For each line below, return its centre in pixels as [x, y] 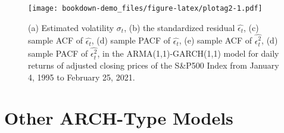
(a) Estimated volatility [71, 27]
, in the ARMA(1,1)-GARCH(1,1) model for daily [188, 53]
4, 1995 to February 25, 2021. [82, 77]
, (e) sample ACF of [216, 40]
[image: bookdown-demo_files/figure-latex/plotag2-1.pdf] [145, 8]
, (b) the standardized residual [180, 27]
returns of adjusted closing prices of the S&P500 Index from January [154, 65]
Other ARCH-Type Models [119, 118]
